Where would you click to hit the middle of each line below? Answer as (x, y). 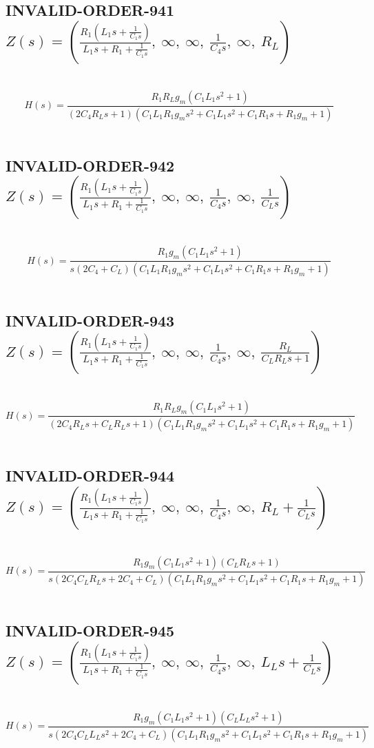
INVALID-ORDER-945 (90, 631)
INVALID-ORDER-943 (90, 320)
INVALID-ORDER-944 (90, 476)
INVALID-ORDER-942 (90, 165)
